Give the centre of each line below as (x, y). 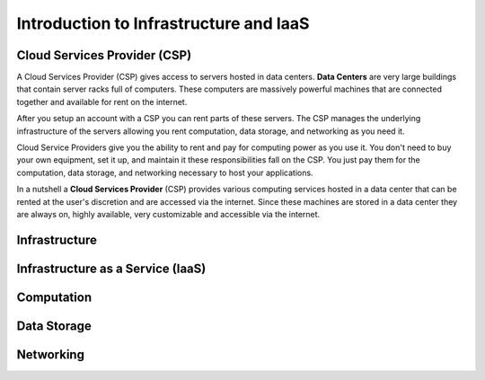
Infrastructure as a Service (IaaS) (111, 268)
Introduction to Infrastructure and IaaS (163, 23)
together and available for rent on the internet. (102, 102)
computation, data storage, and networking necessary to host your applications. (165, 172)
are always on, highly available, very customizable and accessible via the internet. (168, 214)
